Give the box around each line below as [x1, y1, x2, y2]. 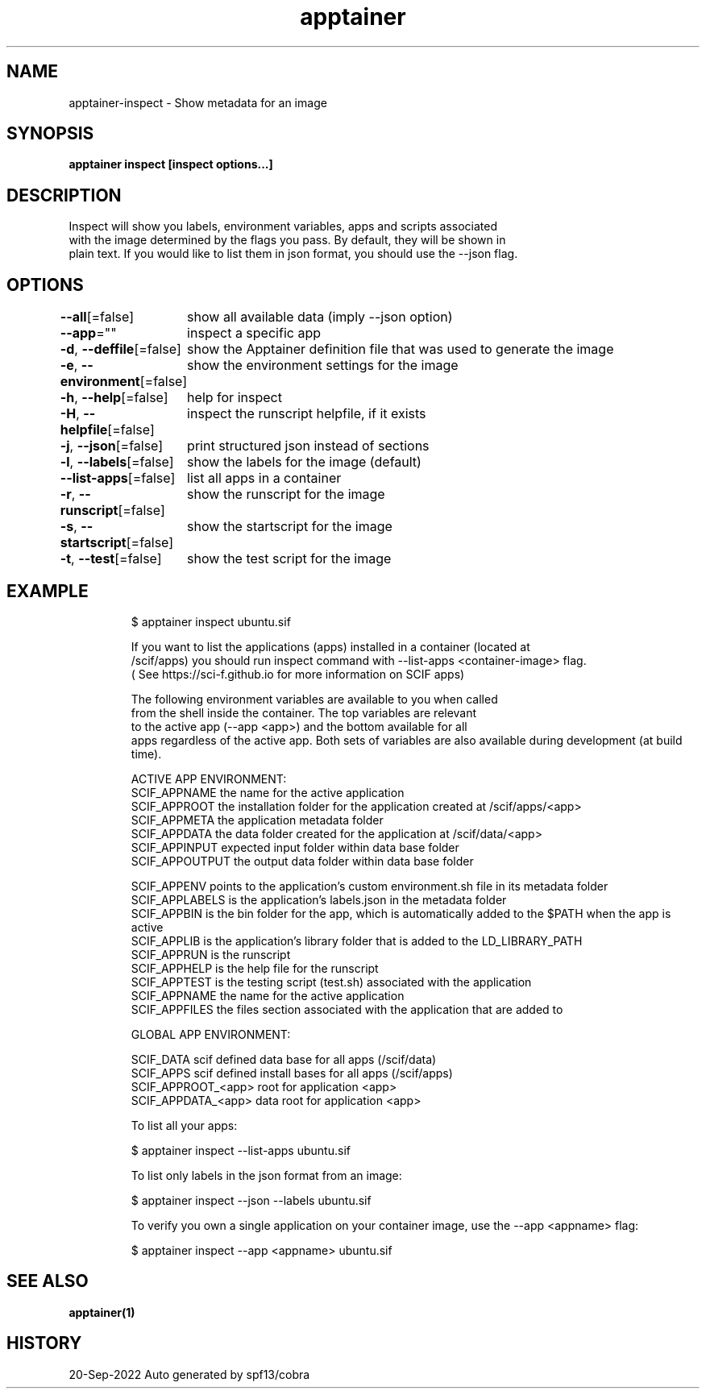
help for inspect [187, 389, 282, 406]
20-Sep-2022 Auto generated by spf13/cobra [69, 1367, 310, 1381]
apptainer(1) [69, 1305, 135, 1319]
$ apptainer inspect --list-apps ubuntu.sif [131, 1143, 351, 1157]
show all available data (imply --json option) [187, 309, 453, 326]
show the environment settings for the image [187, 357, 459, 374]
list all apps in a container [187, 470, 342, 487]
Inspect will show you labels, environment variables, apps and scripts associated [69, 219, 497, 234]
